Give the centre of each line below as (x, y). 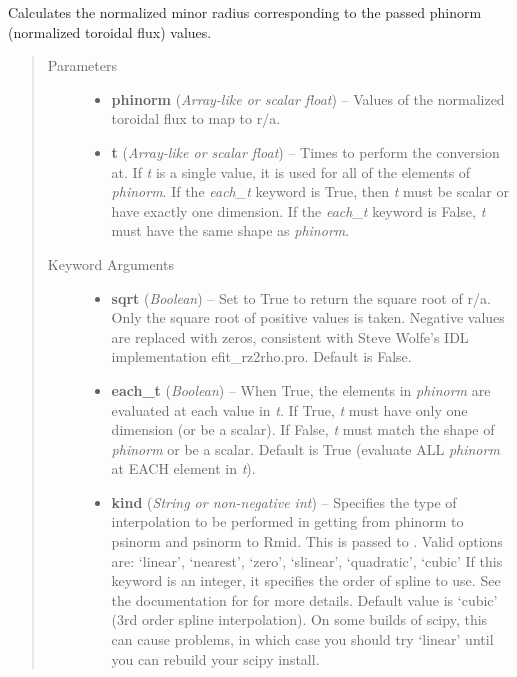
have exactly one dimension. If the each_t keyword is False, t (298, 210)
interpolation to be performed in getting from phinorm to (287, 521)
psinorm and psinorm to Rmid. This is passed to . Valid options (307, 541)
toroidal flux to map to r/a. (196, 118)
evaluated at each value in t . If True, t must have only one (289, 409)
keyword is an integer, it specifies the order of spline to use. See (306, 580)
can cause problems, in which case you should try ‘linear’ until (302, 639)
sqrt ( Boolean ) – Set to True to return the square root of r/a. (301, 297)
